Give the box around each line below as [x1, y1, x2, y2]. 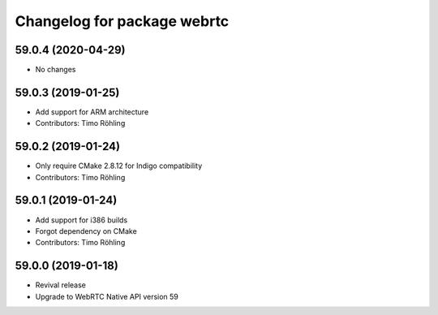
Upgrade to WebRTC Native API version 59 [35, 291, 178, 301]
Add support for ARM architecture [35, 106, 149, 117]
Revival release [35, 280, 87, 290]
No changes [35, 65, 76, 75]
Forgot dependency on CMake [35, 226, 137, 235]
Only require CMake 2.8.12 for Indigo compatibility [35, 161, 203, 170]
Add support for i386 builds [35, 215, 128, 225]
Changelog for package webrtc [15, 12, 230, 30]
